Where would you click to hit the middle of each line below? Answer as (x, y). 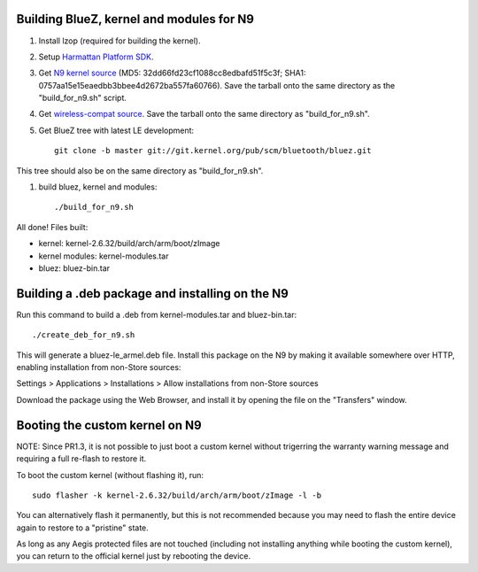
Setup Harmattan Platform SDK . (96, 57)
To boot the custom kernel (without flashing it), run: (110, 475)
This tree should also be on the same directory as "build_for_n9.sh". (140, 170)
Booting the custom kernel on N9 (109, 425)
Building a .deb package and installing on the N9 (153, 294)
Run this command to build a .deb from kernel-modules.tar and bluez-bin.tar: (157, 314)
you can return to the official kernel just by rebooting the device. (134, 556)
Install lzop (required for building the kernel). (119, 41)
